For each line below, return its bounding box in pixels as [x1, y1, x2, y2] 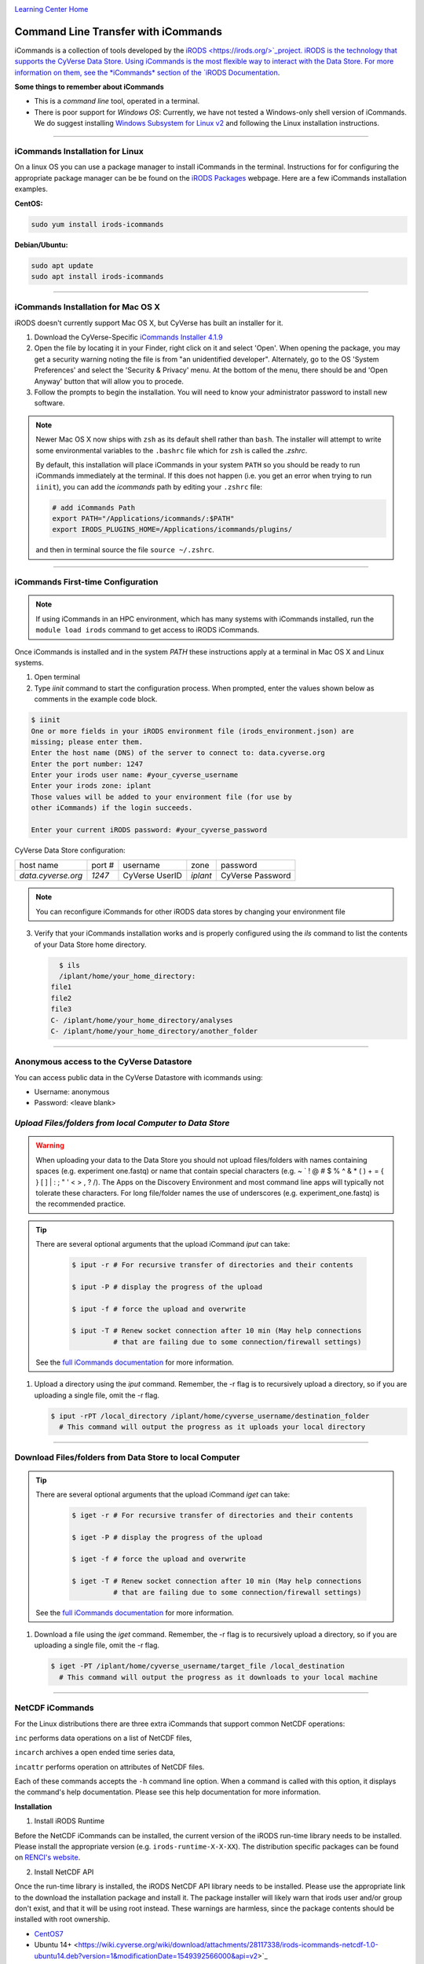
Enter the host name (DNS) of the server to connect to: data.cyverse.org [31, 749, 326, 757]
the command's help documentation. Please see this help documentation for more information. [14, 1787, 321, 1797]
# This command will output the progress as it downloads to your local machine [59, 1673, 378, 1681]
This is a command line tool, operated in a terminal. [34, 97, 200, 106]
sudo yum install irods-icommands [31, 220, 164, 229]
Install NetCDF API [34, 1867, 94, 1877]
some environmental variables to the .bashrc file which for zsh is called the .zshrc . [35, 445, 308, 455]
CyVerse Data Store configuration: [14, 845, 126, 856]
